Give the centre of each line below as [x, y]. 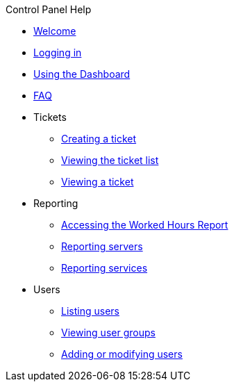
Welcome [55, 31]
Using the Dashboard [82, 74]
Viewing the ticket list [110, 160]
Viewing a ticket [98, 182]
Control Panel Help [49, 9]
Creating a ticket [99, 139]
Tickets [50, 117]
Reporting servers [102, 246]
